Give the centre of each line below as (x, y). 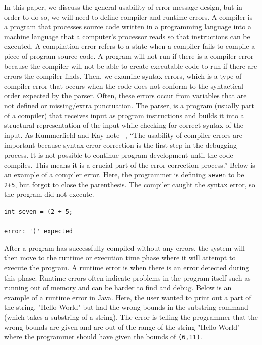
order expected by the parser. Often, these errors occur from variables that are (125, 95)
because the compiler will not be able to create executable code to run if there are (131, 66)
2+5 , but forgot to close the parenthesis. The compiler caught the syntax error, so (130, 184)
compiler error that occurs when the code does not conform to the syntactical (124, 85)
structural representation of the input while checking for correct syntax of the (124, 125)
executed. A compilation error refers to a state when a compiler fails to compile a (130, 46)
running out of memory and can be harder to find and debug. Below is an (118, 287)
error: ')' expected (39, 231)
